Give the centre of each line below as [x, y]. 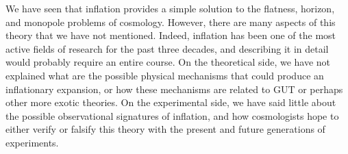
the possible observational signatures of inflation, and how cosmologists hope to [172, 115]
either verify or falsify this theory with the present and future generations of [165, 129]
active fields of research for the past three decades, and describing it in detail [167, 48]
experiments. [32, 142]
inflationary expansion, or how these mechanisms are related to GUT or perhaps [174, 89]
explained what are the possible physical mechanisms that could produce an [165, 75]
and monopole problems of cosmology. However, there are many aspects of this [171, 22]
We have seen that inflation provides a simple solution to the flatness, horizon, [170, 8]
